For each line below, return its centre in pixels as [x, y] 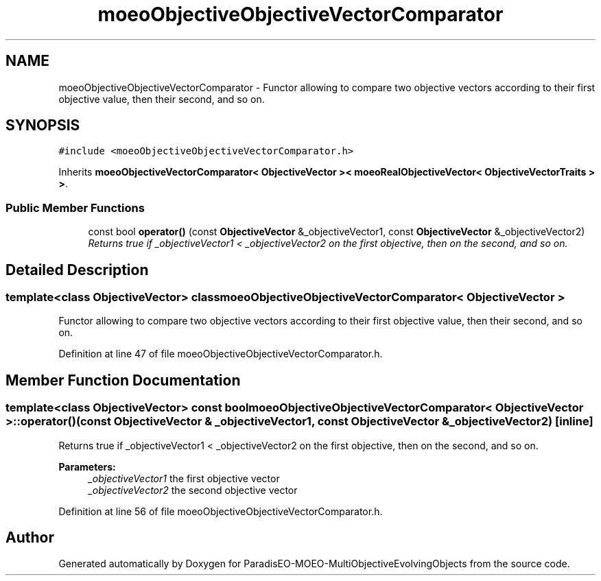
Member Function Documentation [123, 380]
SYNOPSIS [43, 126]
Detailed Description [77, 270]
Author [30, 538]
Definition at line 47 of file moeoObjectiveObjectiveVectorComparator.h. [221, 354]
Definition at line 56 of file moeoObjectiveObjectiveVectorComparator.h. [221, 511]
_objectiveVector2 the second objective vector [193, 490]
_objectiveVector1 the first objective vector [184, 478]
